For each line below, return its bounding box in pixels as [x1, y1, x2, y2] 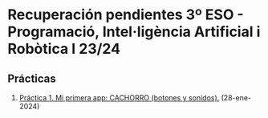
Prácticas [7, 71, 57, 85]
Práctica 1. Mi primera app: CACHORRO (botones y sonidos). [18, 93, 220, 102]
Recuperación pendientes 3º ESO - [7, 6, 244, 24]
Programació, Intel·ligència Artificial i [7, 22, 261, 41]
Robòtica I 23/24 [7, 40, 121, 58]
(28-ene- [221, 93, 252, 102]
